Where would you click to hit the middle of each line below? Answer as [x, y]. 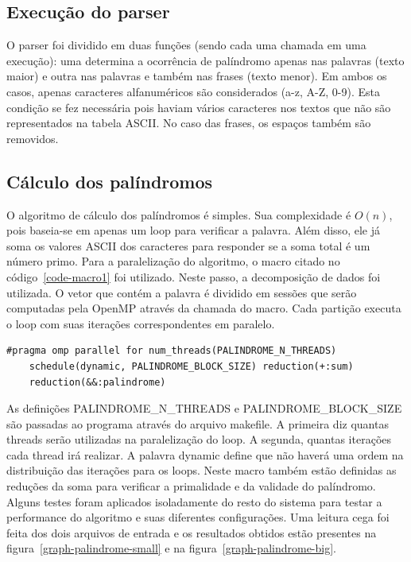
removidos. [33, 138]
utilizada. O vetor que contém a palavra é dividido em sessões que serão [182, 292]
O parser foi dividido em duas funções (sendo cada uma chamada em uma [186, 45]
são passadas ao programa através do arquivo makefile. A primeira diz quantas [198, 423]
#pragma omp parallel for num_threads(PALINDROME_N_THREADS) [172, 351]
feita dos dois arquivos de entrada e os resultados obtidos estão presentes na [192, 532]
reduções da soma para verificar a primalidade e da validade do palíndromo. [191, 486]
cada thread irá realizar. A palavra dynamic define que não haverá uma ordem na [205, 454]
